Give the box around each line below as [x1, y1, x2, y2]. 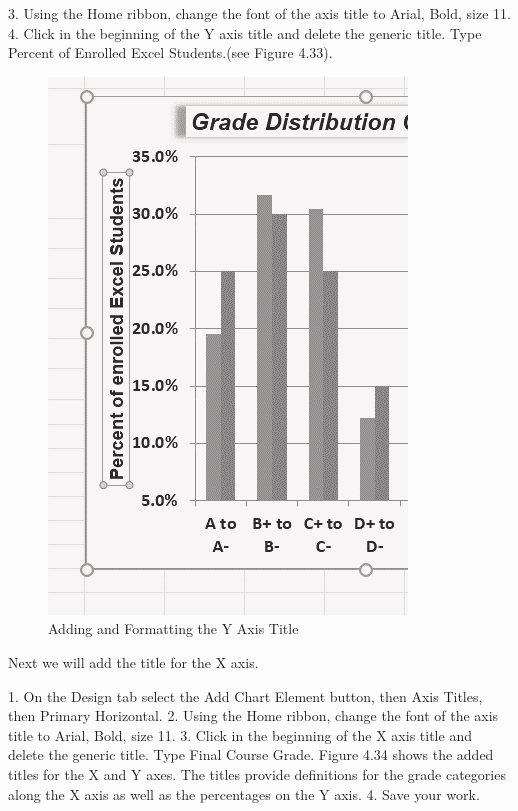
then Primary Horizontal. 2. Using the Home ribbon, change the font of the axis [8, 705, 499, 726]
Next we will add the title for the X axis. [8, 651, 259, 672]
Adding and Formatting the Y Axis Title [48, 618, 299, 639]
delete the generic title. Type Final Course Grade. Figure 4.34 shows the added [8, 744, 494, 765]
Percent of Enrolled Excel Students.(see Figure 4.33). [8, 42, 333, 63]
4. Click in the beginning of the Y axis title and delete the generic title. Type [8, 22, 482, 43]
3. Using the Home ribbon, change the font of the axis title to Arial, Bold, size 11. [8, 3, 511, 23]
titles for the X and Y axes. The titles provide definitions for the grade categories [8, 763, 506, 784]
